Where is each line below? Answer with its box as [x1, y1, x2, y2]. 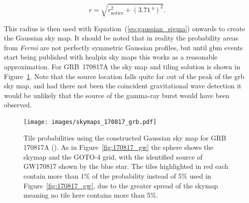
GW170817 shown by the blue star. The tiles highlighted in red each [23, 161, 228, 171]
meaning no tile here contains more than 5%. [23, 190, 158, 200]
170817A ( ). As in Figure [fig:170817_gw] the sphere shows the [23, 142, 214, 152]
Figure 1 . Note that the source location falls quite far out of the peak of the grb [4, 71, 245, 81]
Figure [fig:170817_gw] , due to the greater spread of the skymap [23, 180, 218, 190]
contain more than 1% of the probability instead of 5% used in [23, 170, 211, 181]
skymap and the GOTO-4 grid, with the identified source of [23, 151, 203, 162]
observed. [4, 100, 32, 110]
